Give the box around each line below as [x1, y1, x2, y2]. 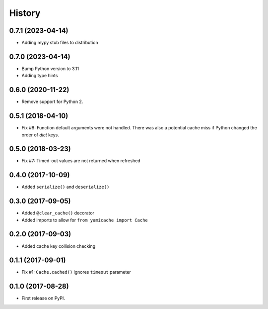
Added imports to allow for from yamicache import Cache [21, 217, 148, 223]
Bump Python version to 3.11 [21, 65, 79, 72]
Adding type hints [21, 73, 58, 79]
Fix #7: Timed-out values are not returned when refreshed [21, 158, 141, 164]
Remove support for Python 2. [21, 99, 83, 104]
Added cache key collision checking [21, 243, 96, 249]
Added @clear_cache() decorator [21, 210, 94, 216]
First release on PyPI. [21, 295, 66, 301]
